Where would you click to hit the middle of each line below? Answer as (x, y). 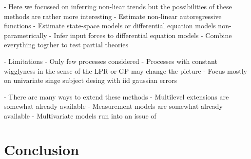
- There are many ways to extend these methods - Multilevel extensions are (116, 96)
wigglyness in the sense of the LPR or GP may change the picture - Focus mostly (125, 70)
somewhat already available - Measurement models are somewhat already (113, 106)
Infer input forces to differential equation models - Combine (143, 35)
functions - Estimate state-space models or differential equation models (110, 26)
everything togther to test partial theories (66, 45)
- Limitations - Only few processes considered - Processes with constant (111, 61)
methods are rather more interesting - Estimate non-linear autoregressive (113, 16)
